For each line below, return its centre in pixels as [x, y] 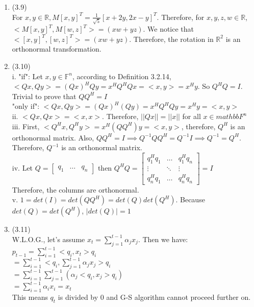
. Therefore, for [181, 17]
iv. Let [22, 167]
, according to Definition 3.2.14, [122, 76]
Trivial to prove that [44, 96]
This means [30, 297]
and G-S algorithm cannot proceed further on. [179, 297]
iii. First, [26, 126]
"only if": [26, 106]
